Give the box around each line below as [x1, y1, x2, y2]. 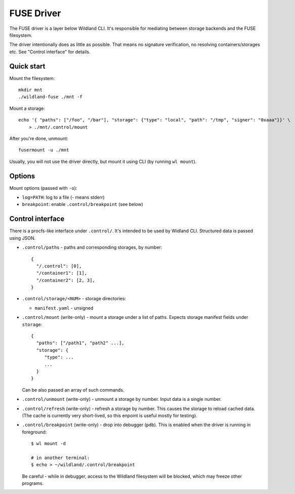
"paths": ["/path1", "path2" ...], [36, 340, 125, 346]
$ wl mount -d [31, 441, 66, 446]
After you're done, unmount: [9, 135, 68, 141]
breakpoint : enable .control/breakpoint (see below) [22, 201, 144, 208]
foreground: [22, 429, 47, 435]
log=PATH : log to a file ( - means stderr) [22, 194, 105, 200]
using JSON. [9, 235, 36, 241]
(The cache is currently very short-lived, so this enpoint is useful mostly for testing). [22, 413, 197, 419]
